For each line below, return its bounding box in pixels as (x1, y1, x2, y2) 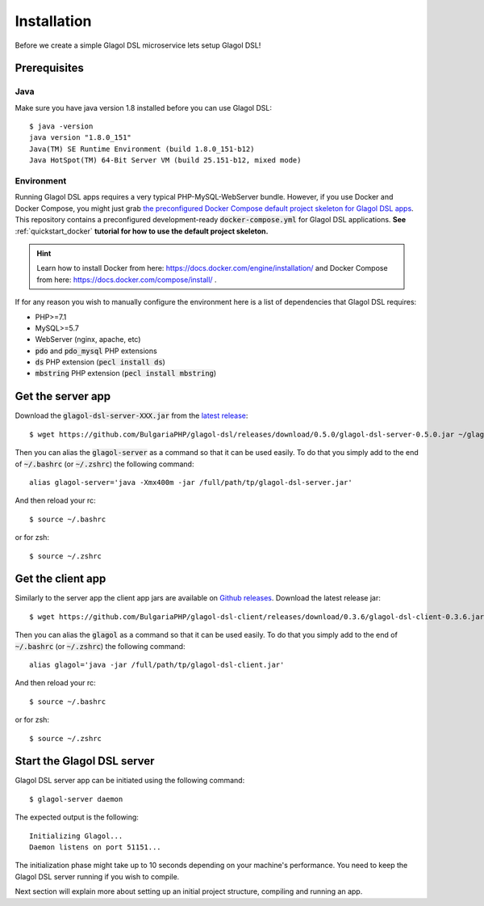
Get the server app (15, 390, 111, 403)
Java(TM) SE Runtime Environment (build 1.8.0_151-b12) (29, 144, 255, 154)
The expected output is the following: (15, 812, 139, 822)
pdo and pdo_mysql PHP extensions (35, 346, 157, 356)
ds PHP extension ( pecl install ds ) (35, 357, 165, 367)
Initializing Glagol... (29, 831, 123, 841)
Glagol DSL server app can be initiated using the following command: (15, 776, 245, 786)
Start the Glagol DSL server (15, 754, 155, 768)
